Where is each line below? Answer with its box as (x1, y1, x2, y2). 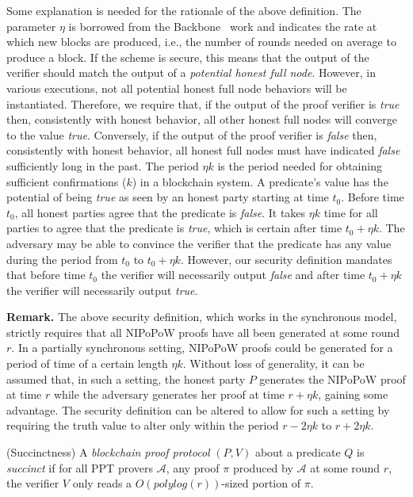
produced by (232, 459, 293, 476)
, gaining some (318, 386, 388, 403)
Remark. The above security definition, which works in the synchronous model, (6, 308, 397, 325)
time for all (323, 204, 378, 220)
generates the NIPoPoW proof (259, 370, 406, 387)
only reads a (72, 475, 132, 491)
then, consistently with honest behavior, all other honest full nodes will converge (6, 111, 397, 128)
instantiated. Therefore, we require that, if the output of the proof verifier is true (6, 95, 400, 112)
